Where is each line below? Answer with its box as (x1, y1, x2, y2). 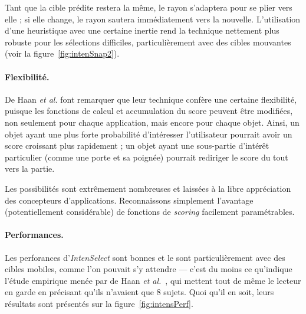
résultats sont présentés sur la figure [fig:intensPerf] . (5, 297, 193, 309)
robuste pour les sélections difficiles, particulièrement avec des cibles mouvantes (5, 35, 291, 48)
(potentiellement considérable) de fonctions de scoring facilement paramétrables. (5, 205, 295, 218)
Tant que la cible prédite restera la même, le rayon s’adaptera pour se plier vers (5, 1, 292, 13)
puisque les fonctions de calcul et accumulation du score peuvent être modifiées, (5, 104, 293, 117)
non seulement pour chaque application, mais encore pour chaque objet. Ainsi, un (5, 116, 300, 128)
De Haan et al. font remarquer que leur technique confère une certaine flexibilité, (5, 93, 297, 105)
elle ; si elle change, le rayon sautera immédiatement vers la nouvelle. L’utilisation (5, 12, 301, 25)
